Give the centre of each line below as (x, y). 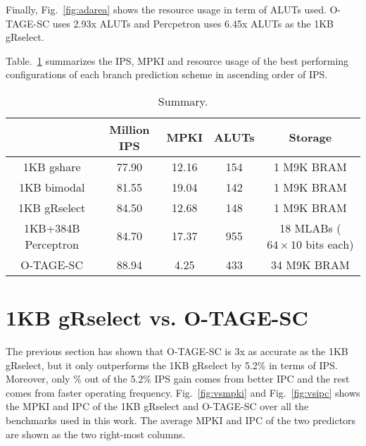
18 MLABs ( (310, 228)
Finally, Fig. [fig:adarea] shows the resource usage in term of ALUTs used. (166, 9)
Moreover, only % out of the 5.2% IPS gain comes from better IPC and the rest (178, 379)
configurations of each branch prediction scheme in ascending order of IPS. (167, 74)
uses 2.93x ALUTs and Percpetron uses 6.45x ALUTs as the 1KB (193, 23)
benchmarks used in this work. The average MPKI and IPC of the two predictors (181, 420)
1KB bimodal (52, 187)
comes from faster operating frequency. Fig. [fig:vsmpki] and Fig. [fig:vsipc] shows (183, 392)
